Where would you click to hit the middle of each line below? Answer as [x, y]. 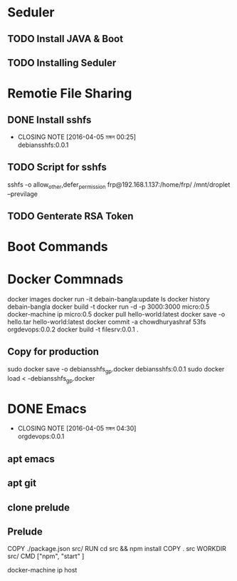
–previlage [22, 194]
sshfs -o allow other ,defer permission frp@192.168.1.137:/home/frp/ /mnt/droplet [119, 185]
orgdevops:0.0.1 [41, 436]
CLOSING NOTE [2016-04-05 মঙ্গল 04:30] [77, 428]
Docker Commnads [65, 279]
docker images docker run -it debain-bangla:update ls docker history [109, 299]
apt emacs [31, 459]
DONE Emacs [47, 409]
